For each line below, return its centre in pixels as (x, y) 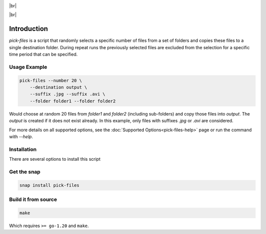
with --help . (21, 136)
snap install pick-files (50, 185)
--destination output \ (58, 88)
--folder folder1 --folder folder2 (73, 101)
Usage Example (28, 67)
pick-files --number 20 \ (51, 80)
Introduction (29, 29)
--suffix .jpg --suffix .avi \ (67, 94)
